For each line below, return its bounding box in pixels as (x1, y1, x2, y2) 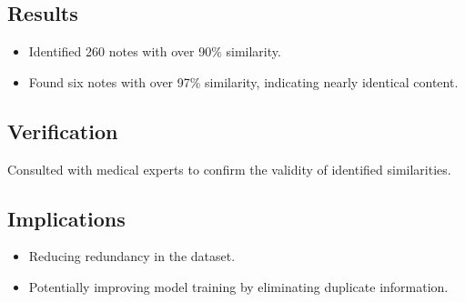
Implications (7, 204, 126, 232)
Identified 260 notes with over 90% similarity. (28, 42, 281, 61)
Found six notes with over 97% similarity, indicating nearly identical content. (28, 72, 459, 91)
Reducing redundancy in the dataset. (28, 247, 236, 266)
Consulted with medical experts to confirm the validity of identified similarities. (7, 159, 451, 178)
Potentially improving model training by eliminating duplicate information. (28, 277, 449, 296)
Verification (7, 116, 118, 145)
